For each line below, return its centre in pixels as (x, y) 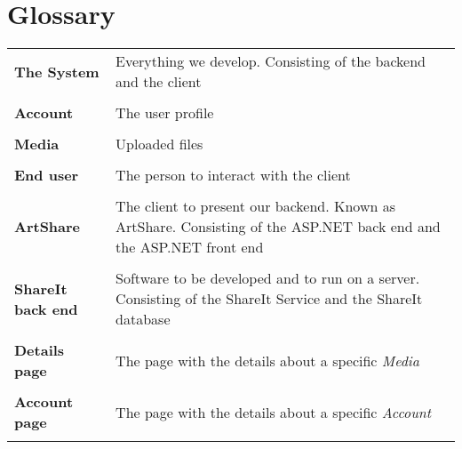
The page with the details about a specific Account (274, 412)
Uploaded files (159, 144)
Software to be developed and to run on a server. (268, 278)
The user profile (165, 113)
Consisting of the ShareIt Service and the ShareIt (269, 299)
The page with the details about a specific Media (267, 360)
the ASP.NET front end (190, 247)
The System (57, 71)
